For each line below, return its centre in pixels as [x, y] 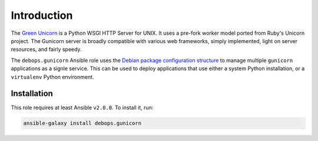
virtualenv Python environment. [52, 77]
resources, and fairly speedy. [46, 50]
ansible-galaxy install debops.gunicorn [82, 123]
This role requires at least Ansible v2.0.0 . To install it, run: [82, 108]
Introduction [42, 15]
